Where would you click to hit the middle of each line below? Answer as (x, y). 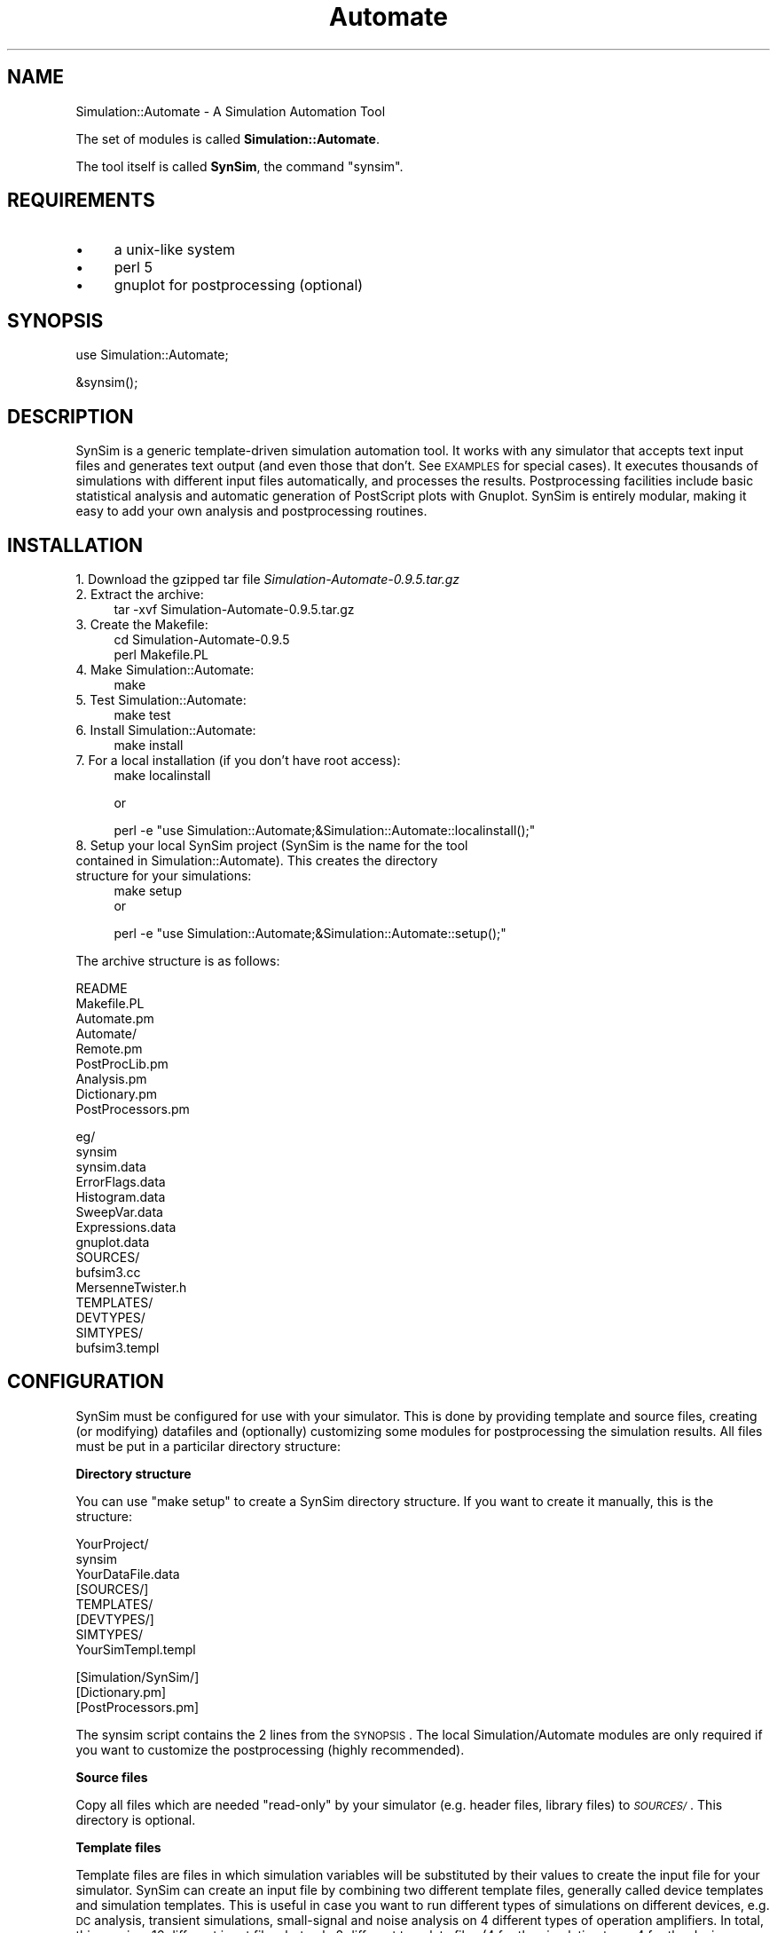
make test (142, 714)
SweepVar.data (119, 1211)
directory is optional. (136, 1819)
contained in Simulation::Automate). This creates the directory (257, 860)
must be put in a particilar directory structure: (208, 1446)
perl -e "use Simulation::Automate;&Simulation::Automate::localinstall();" (325, 830)
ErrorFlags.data (121, 1181)
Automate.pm (115, 1018)
